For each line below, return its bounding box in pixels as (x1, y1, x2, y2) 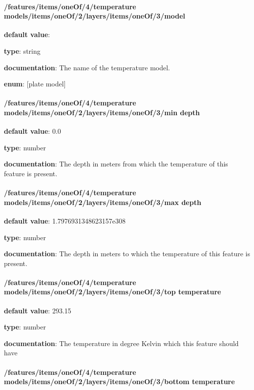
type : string (4, 45, 41, 56)
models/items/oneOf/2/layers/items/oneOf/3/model (4, 11, 186, 21)
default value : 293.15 (4, 305, 71, 315)
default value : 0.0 (4, 126, 61, 136)
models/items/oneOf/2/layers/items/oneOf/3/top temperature (4, 287, 221, 297)
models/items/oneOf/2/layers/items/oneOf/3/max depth (4, 197, 201, 207)
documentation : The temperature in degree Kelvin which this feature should (4, 338, 239, 348)
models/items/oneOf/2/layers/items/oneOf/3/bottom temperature (4, 376, 235, 387)
